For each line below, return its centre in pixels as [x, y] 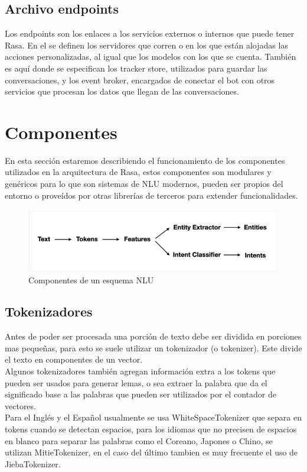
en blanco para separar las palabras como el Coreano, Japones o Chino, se [139, 440]
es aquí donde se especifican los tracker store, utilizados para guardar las [136, 68]
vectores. [20, 405]
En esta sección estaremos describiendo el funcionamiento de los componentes [145, 160]
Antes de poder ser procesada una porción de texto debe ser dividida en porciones [153, 336]
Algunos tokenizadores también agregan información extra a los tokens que [140, 371]
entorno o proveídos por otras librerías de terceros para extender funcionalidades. [151, 195]
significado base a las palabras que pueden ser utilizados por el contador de [141, 394]
